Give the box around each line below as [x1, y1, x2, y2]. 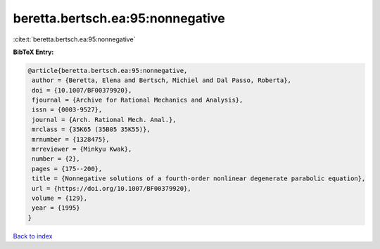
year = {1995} [32, 204, 80, 212]
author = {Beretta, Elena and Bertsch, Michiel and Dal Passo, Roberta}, [32, 76, 292, 84]
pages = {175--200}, [32, 165, 103, 173]
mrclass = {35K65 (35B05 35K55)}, [32, 126, 151, 133]
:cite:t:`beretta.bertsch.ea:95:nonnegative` [13, 35, 136, 43]
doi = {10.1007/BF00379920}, [32, 86, 132, 94]
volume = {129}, [32, 194, 88, 202]
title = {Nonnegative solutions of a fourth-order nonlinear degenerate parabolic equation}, [32, 175, 366, 182]
